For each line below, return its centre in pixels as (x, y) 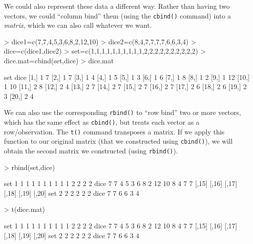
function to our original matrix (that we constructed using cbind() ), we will (118, 141)
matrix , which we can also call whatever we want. (78, 25)
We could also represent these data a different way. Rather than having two (117, 6)
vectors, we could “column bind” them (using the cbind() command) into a (117, 15)
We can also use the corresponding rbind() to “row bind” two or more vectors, (123, 112)
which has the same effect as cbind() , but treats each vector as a (102, 122)
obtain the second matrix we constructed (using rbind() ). (91, 151)
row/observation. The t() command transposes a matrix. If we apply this (114, 131)
